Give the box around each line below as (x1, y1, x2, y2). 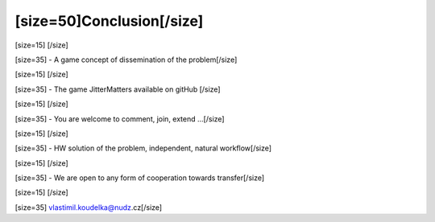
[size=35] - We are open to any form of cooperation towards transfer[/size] (14, 173, 265, 183)
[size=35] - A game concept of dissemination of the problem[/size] (14, 55, 238, 64)
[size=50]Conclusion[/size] (14, 12, 204, 30)
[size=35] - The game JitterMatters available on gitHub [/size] (14, 84, 221, 94)
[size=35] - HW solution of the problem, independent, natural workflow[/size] (14, 143, 272, 153)
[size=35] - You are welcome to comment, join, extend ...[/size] (14, 113, 225, 124)
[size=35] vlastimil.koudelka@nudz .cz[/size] (14, 202, 163, 212)
